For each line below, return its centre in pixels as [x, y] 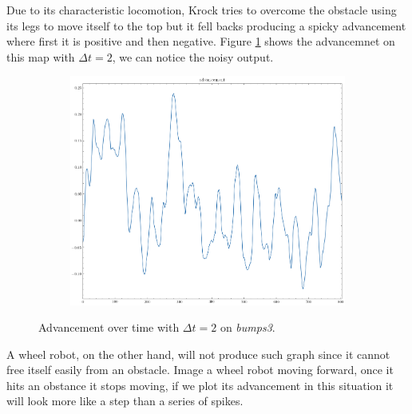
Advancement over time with [109, 327]
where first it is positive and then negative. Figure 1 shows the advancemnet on [201, 41]
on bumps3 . [248, 327]
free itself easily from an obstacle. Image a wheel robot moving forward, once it [200, 370]
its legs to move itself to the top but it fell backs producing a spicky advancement [206, 25]
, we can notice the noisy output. [193, 56]
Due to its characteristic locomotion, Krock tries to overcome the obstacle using [202, 10]
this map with [41, 56]
